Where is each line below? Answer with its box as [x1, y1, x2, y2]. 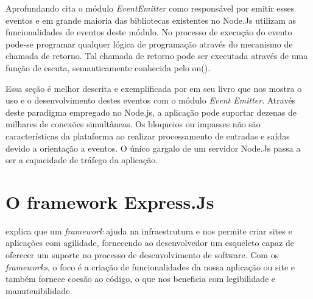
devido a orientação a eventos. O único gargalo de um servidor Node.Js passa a [5, 141, 301, 154]
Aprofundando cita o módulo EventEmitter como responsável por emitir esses [5, 2, 295, 14]
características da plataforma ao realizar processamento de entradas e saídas [5, 129, 290, 142]
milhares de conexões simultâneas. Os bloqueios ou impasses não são [5, 118, 261, 130]
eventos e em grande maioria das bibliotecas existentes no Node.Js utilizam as [5, 13, 297, 26]
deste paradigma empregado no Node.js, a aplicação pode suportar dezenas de [5, 105, 297, 118]
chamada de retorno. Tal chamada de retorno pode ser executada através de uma [5, 49, 308, 62]
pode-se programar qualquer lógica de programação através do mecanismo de [5, 37, 293, 50]
